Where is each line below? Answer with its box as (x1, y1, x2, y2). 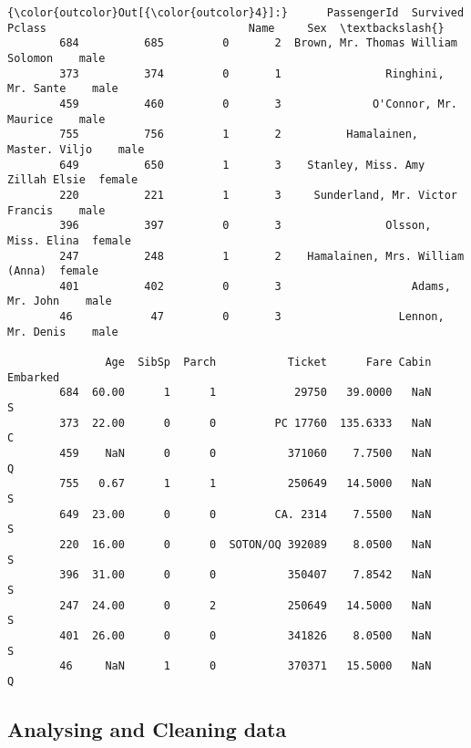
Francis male (7, 203, 106, 217)
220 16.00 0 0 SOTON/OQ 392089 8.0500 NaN (59, 537, 432, 551)
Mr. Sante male (7, 82, 118, 96)
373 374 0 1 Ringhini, (59, 67, 445, 80)
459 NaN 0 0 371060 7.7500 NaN (59, 447, 432, 461)
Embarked (7, 370, 60, 384)
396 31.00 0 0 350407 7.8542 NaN (59, 568, 432, 582)
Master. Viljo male (7, 142, 145, 156)
